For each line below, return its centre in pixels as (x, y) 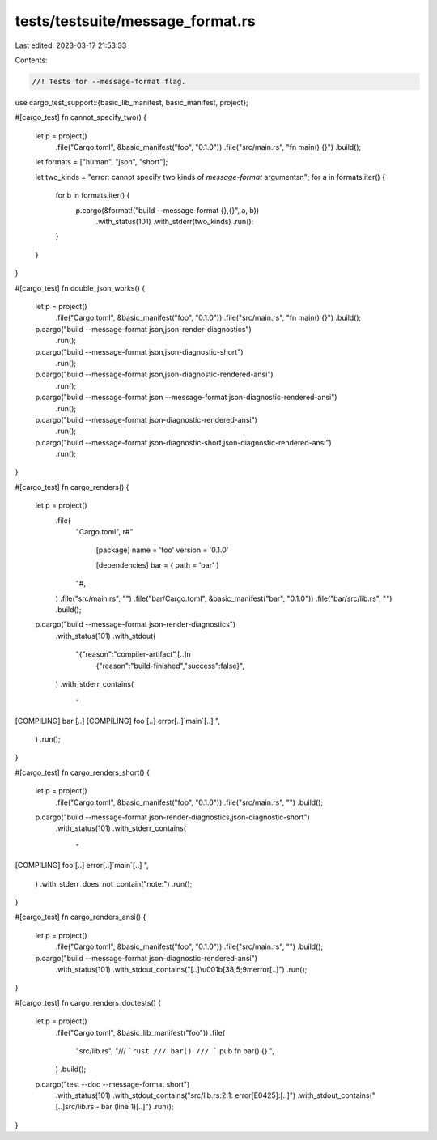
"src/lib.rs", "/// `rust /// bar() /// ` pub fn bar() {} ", (175, 1051)
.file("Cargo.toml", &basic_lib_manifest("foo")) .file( (140, 1032)
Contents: (31, 60)
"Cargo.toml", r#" (104, 532)
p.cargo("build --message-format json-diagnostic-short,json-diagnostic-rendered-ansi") (183, 442)
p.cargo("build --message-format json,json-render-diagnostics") (143, 329)
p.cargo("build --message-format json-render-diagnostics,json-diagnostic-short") (173, 817)
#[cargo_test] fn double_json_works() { (80, 288)
